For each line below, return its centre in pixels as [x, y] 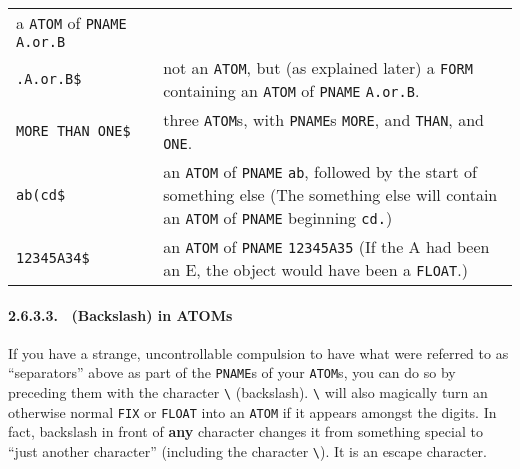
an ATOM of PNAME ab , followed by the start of [320, 171]
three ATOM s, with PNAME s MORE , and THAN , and [323, 119]
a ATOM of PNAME [71, 22]
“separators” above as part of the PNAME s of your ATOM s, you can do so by [232, 372]
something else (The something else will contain [330, 194]
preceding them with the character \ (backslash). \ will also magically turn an [248, 392]
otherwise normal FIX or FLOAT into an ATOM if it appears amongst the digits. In [252, 411]
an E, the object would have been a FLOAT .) [315, 269]
